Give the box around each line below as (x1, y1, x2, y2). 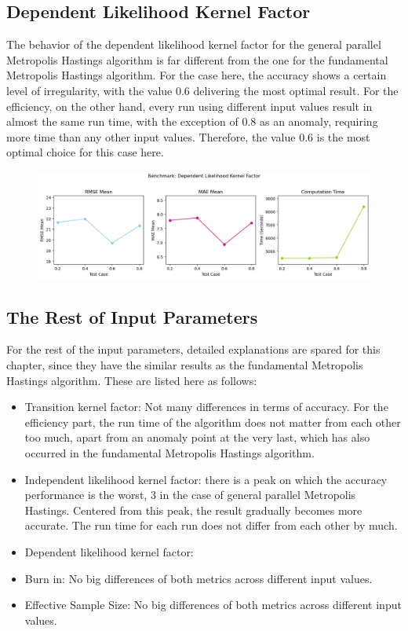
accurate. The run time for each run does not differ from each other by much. (24, 517, 398, 534)
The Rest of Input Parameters (6, 304, 258, 328)
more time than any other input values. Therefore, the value (6, 128, 296, 145)
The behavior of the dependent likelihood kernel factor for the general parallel (6, 36, 381, 53)
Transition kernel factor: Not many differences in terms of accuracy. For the (24, 398, 388, 415)
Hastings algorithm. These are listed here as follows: (6, 372, 257, 388)
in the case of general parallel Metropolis (159, 486, 356, 503)
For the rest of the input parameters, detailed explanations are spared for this (6, 341, 381, 358)
